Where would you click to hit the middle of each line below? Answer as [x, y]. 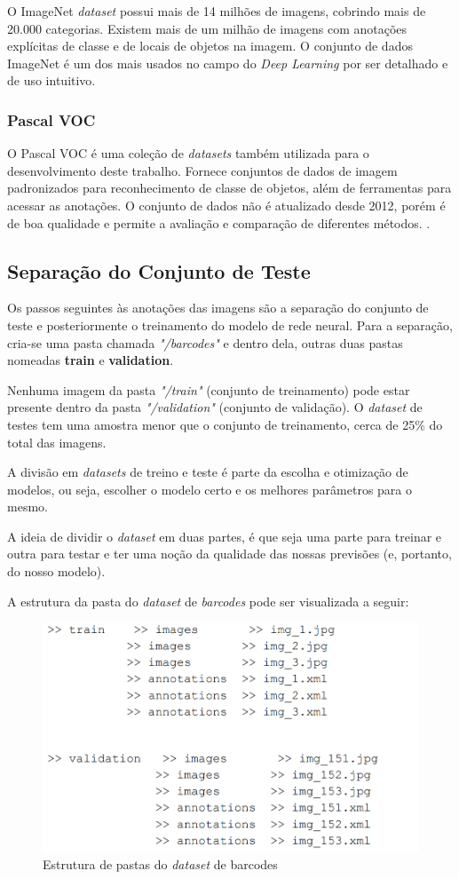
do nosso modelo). [56, 571]
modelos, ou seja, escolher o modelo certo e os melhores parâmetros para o [210, 489]
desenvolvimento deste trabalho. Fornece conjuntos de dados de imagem [202, 170]
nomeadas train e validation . [91, 360]
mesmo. [28, 507]
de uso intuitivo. [51, 80]
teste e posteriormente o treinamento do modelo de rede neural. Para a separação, [230, 325]
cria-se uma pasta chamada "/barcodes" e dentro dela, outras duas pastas [205, 342]
